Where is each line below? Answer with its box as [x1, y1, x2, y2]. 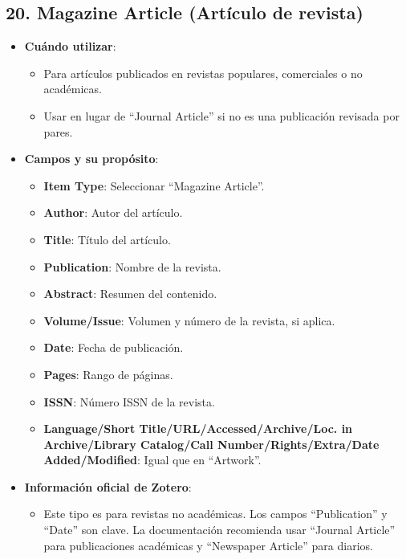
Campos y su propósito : [24, 150, 159, 167]
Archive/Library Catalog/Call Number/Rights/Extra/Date [43, 435, 380, 452]
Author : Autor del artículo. [43, 204, 183, 221]
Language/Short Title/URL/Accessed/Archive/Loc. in [43, 420, 353, 437]
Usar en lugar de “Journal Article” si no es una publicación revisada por [43, 107, 400, 124]
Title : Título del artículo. [43, 231, 171, 247]
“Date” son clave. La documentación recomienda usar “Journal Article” [43, 521, 396, 538]
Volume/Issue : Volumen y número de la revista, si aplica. [43, 312, 335, 328]
